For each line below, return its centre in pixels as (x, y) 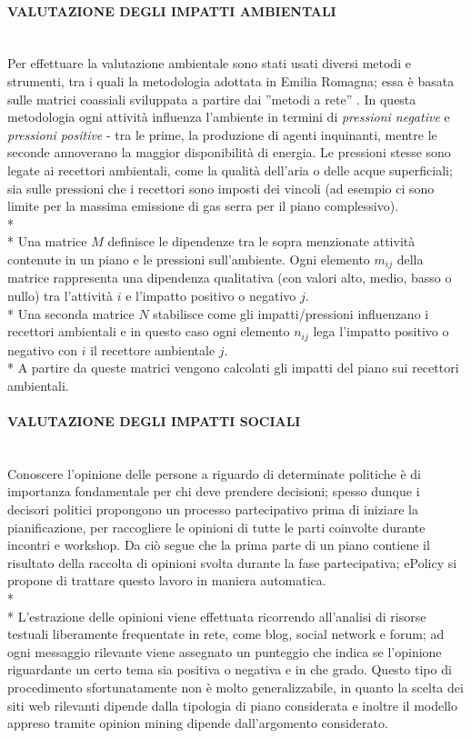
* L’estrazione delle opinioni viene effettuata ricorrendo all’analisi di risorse (217, 616)
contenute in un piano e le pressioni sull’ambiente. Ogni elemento (189, 259)
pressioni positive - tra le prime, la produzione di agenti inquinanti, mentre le (222, 134)
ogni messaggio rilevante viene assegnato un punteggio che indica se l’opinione (225, 651)
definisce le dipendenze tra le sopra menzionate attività (261, 241)
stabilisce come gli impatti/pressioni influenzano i (291, 313)
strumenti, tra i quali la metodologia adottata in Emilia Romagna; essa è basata (231, 80)
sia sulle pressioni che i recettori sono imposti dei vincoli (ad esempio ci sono (221, 188)
